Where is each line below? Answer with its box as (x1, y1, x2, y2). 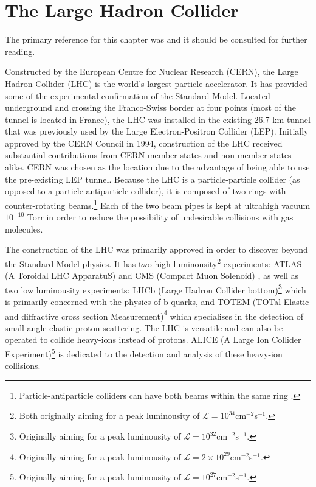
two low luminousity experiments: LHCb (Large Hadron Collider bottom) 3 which (5, 281, 306, 296)
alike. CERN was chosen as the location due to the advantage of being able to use (5, 161, 310, 173)
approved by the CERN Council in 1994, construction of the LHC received (5, 136, 283, 149)
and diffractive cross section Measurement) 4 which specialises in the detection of (5, 307, 304, 322)
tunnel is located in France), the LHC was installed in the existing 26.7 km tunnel (5, 113, 311, 125)
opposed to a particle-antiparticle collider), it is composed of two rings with (5, 184, 286, 197)
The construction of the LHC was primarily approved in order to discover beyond (5, 243, 308, 256)
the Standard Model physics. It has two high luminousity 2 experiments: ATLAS (5, 255, 302, 270)
